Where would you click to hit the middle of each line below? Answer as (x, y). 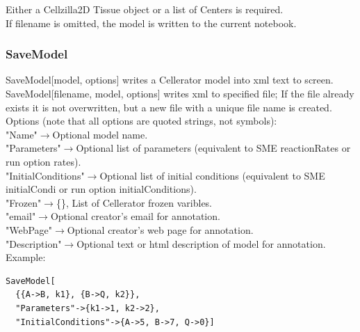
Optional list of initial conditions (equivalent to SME (212, 175)
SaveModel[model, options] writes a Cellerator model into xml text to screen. (170, 80)
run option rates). (43, 161)
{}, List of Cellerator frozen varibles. (134, 202)
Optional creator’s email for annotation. (135, 216)
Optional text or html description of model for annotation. (201, 243)
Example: (26, 257)
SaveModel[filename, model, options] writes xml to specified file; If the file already (180, 93)
